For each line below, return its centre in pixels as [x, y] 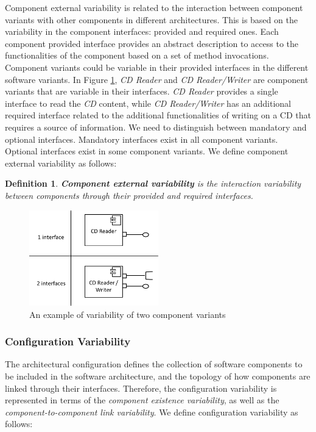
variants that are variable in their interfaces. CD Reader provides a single [142, 91]
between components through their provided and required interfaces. [129, 195]
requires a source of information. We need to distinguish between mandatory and [156, 127]
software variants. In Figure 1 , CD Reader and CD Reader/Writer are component [157, 79]
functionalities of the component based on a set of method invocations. [137, 55]
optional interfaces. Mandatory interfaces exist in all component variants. [142, 139]
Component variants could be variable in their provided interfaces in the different [157, 67]
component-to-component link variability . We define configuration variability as [152, 412]
